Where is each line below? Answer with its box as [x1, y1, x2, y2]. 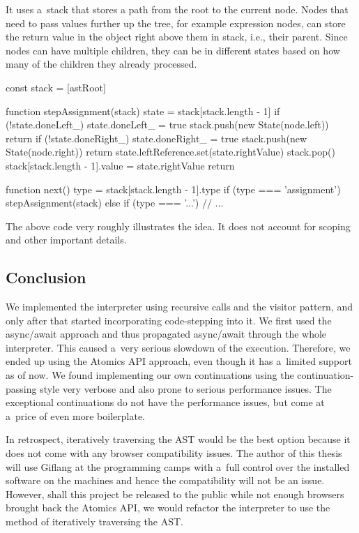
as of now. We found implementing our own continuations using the [6, 368, 294, 382]
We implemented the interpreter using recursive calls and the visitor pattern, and [6, 299, 353, 314]
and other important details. [6, 232, 127, 247]
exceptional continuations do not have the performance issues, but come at [6, 395, 325, 410]
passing [6, 381, 37, 396]
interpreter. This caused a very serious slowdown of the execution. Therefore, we [6, 340, 351, 354]
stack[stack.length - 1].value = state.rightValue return [6, 158, 235, 172]
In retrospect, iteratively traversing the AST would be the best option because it [6, 432, 351, 446]
